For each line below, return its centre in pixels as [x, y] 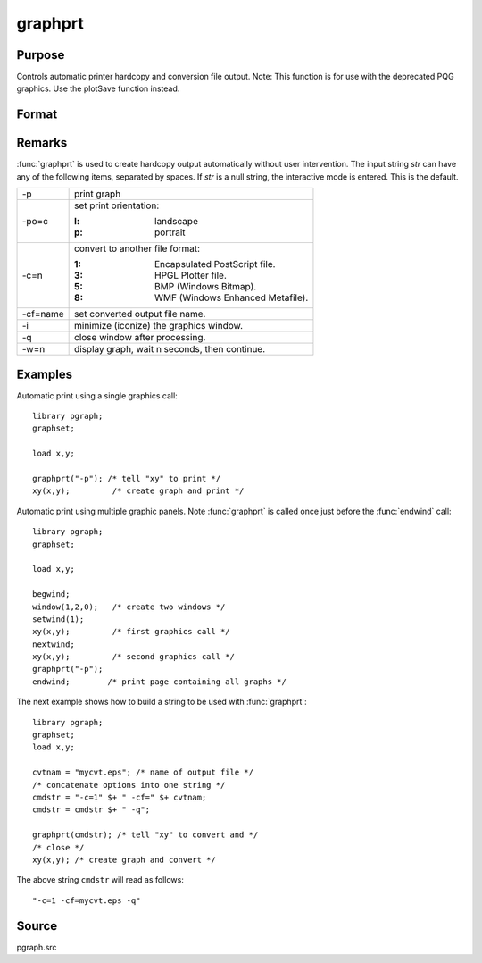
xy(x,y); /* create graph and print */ [138, 491]
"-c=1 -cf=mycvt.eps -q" [87, 900]
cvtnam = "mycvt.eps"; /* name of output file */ [143, 772]
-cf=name [43, 314]
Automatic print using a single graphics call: [97, 395]
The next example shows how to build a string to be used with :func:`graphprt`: [162, 702]
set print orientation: [117, 205]
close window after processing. [140, 338]
